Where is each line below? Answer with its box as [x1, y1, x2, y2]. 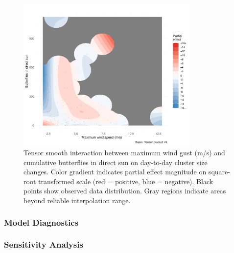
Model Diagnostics [4, 216, 79, 228]
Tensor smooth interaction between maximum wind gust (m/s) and [23, 148, 225, 158]
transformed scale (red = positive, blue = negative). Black [38, 176, 213, 186]
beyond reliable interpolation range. [23, 195, 131, 206]
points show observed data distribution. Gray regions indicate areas [23, 186, 226, 196]
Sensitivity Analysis [4, 238, 83, 251]
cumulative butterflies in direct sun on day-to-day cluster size [23, 157, 208, 167]
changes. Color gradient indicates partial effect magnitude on [23, 167, 207, 177]
